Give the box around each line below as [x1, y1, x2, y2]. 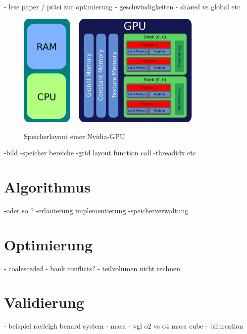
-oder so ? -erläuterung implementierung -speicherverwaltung [4, 205, 189, 215]
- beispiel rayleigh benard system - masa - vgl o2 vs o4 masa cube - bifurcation [4, 321, 244, 331]
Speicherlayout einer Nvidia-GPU [24, 131, 125, 141]
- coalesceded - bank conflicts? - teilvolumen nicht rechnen [4, 263, 180, 273]
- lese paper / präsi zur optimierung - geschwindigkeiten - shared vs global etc [4, 1, 241, 11]
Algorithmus [4, 176, 91, 196]
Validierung [4, 292, 84, 312]
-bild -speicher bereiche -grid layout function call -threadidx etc [4, 147, 196, 158]
